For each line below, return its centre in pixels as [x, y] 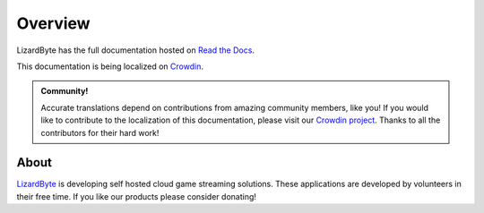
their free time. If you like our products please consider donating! [137, 196]
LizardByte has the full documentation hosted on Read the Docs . [136, 50]
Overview [53, 23]
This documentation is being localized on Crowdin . [110, 66]
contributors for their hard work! [100, 132]
